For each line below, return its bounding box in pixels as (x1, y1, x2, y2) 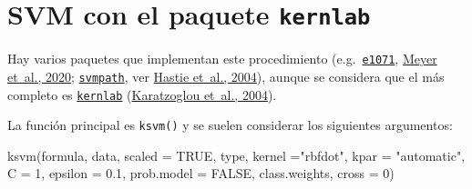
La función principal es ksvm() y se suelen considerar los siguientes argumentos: (7, 115, 453, 134)
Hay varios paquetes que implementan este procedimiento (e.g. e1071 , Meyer (7, 49, 437, 68)
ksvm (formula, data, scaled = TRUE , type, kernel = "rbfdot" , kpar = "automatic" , (7, 145, 466, 164)
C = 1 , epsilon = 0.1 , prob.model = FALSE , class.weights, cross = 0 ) (7, 164, 395, 183)
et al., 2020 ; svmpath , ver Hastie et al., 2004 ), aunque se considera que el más (7, 66, 445, 85)
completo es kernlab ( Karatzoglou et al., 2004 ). (7, 85, 277, 104)
